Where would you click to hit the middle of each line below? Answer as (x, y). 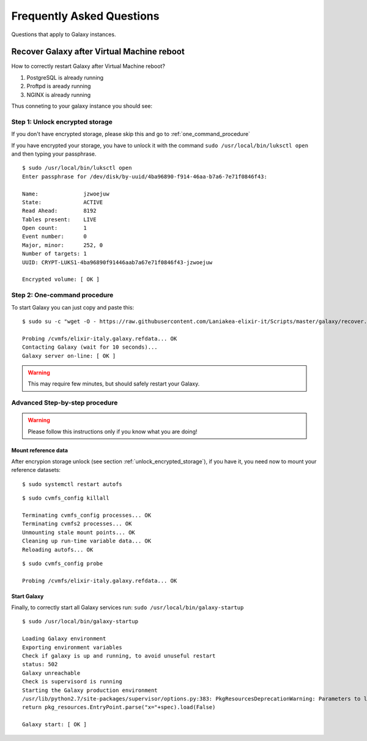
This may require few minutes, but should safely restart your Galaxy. (114, 384)
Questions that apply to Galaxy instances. (64, 34)
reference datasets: (36, 470)
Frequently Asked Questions (85, 16)
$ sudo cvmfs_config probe (63, 563)
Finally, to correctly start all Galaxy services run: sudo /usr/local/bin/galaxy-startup (128, 607)
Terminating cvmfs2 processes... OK (77, 524)
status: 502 (40, 664)
